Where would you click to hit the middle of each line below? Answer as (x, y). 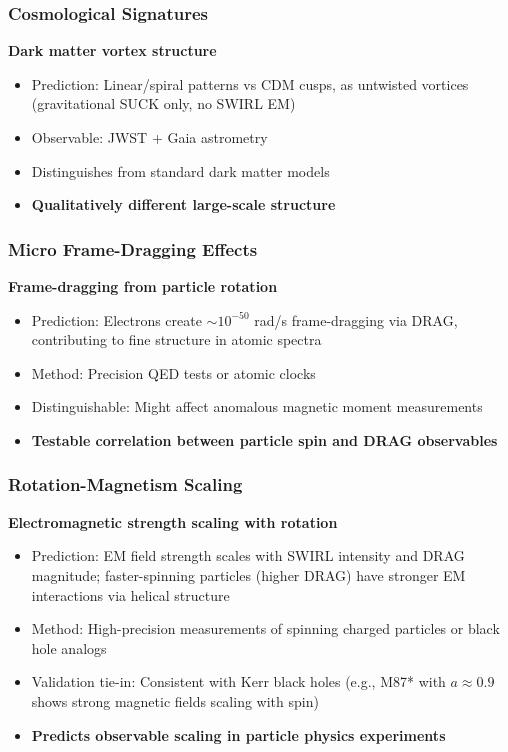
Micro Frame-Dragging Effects (133, 248)
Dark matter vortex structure (112, 50)
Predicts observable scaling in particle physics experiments (238, 734)
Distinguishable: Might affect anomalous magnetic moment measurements (257, 406)
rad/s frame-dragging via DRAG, (356, 319)
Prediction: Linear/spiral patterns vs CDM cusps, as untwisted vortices (250, 83)
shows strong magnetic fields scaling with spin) (175, 700)
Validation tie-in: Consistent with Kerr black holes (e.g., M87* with (238, 681)
